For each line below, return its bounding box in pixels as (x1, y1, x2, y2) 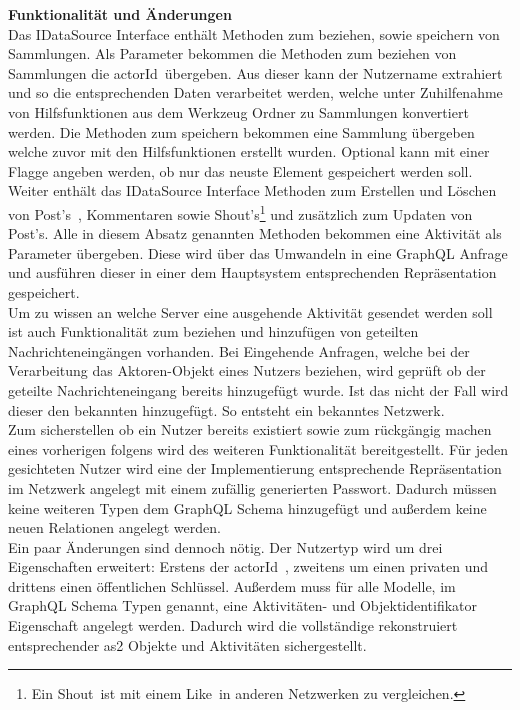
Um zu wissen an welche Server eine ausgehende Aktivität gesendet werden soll (8, 301, 493, 322)
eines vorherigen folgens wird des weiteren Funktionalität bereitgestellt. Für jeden (8, 438, 508, 459)
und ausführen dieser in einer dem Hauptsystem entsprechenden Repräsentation (8, 262, 497, 283)
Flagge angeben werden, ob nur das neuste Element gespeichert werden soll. (8, 160, 473, 181)
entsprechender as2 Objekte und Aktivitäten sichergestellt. (8, 634, 367, 655)
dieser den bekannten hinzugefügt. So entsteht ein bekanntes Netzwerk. (8, 399, 445, 420)
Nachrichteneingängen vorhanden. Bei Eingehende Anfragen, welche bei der (8, 340, 470, 361)
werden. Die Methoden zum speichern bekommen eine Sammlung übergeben (8, 121, 475, 142)
